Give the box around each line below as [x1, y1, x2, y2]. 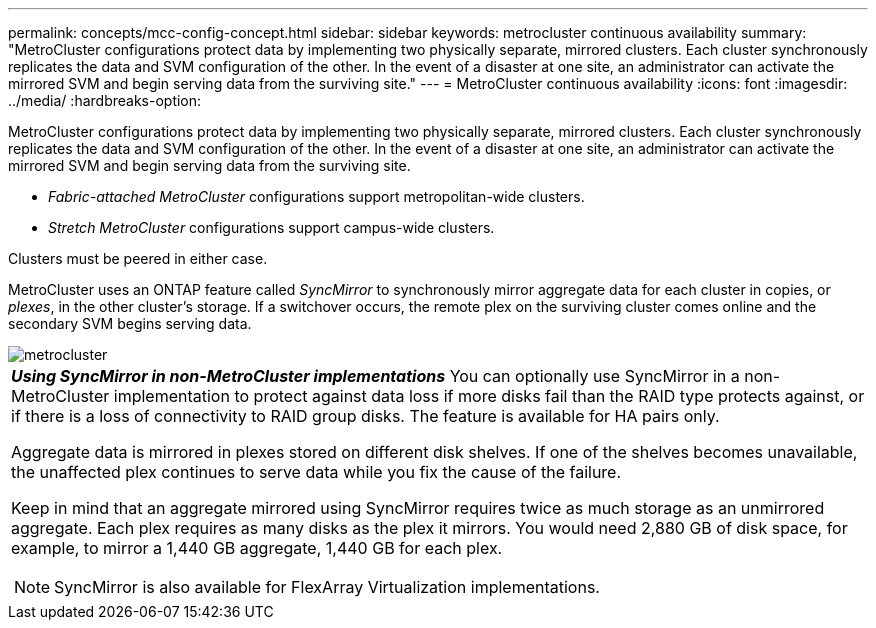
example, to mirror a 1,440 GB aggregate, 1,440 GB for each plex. [11, 538, 503, 558]
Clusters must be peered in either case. [8, 250, 268, 267]
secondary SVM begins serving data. [8, 315, 252, 332]
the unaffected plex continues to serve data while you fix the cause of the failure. [11, 462, 622, 482]
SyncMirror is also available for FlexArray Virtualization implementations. [54, 577, 600, 597]
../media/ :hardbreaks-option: [8, 92, 202, 109]
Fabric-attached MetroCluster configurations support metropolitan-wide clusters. [48, 188, 585, 205]
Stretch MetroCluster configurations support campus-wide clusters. [48, 219, 495, 236]
